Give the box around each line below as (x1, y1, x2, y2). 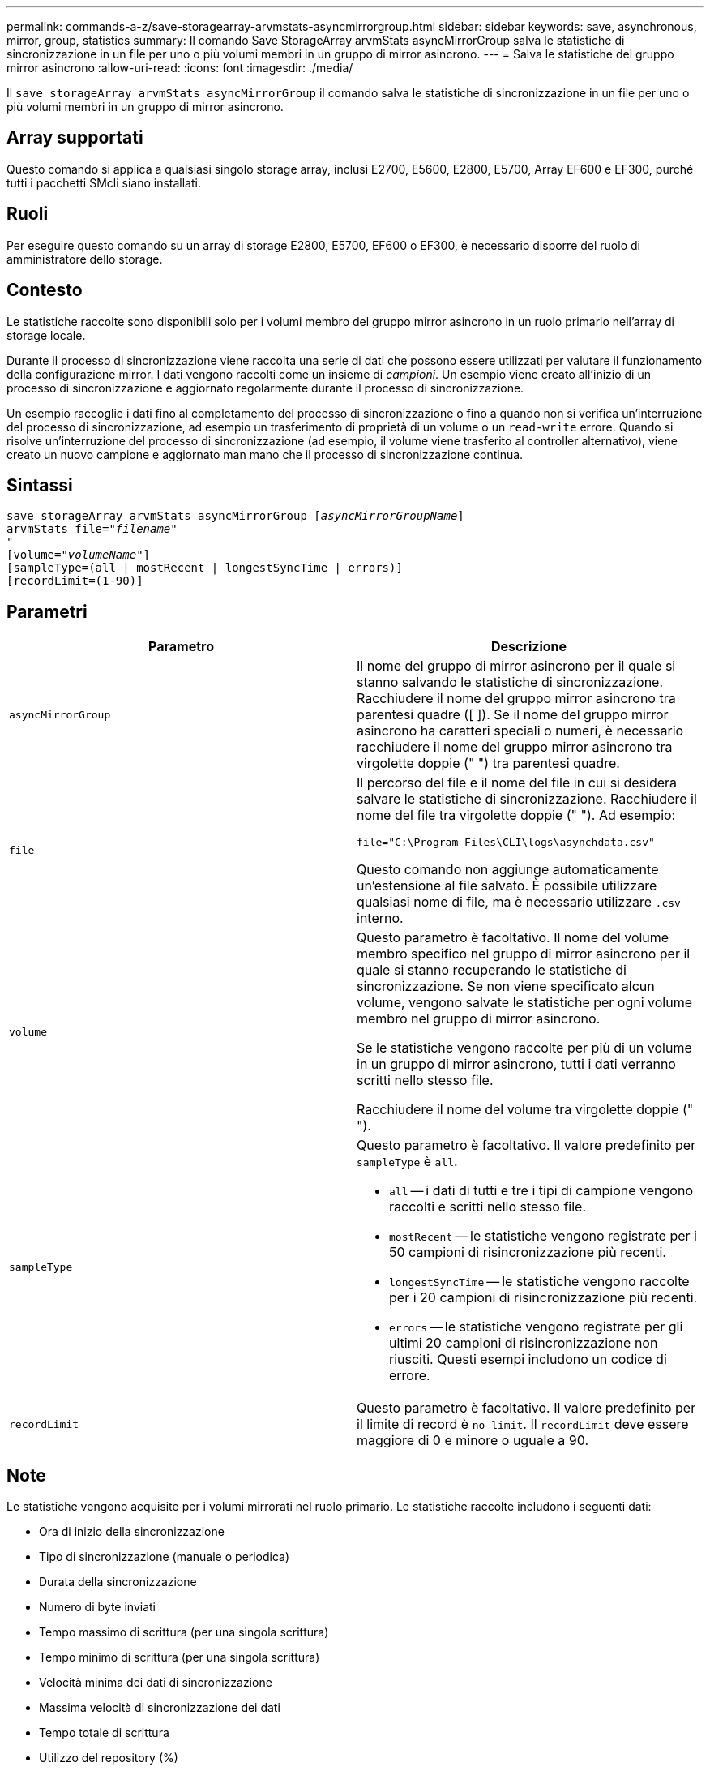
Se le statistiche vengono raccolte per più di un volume (357, 1040, 692, 1057)
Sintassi (6, 474, 73, 495)
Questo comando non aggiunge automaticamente (357, 861, 659, 878)
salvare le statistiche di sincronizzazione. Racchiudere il (357, 791, 697, 808)
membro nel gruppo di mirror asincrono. (357, 1010, 601, 1027)
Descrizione (490, 638, 567, 655)
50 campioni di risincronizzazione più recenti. (389, 1244, 666, 1261)
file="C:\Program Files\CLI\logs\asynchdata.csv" (357, 836, 655, 849)
